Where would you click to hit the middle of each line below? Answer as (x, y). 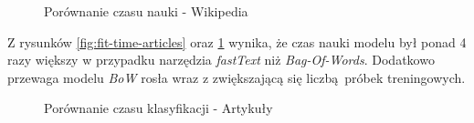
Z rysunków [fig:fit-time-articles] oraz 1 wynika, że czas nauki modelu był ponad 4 (237, 41)
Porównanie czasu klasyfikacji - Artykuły (158, 108)
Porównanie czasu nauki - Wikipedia (146, 11)
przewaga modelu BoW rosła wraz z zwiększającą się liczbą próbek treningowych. (237, 77)
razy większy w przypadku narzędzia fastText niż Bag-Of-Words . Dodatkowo (221, 60)
